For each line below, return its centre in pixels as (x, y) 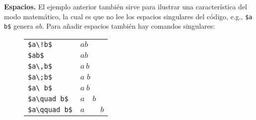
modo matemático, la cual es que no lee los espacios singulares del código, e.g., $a (128, 16)
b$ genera (19, 26)
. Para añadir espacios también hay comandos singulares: (128, 26)
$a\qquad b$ (50, 109)
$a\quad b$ (48, 99)
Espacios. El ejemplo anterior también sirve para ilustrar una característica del (126, 6)
